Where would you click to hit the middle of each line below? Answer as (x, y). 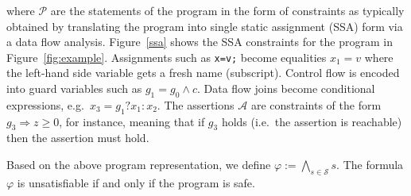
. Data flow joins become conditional (286, 88)
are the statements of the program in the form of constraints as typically (227, 10)
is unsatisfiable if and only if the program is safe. (136, 182)
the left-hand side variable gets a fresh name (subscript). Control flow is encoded (203, 73)
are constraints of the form (316, 104)
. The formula (370, 165)
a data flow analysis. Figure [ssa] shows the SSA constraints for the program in (200, 42)
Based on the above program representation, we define (139, 165)
